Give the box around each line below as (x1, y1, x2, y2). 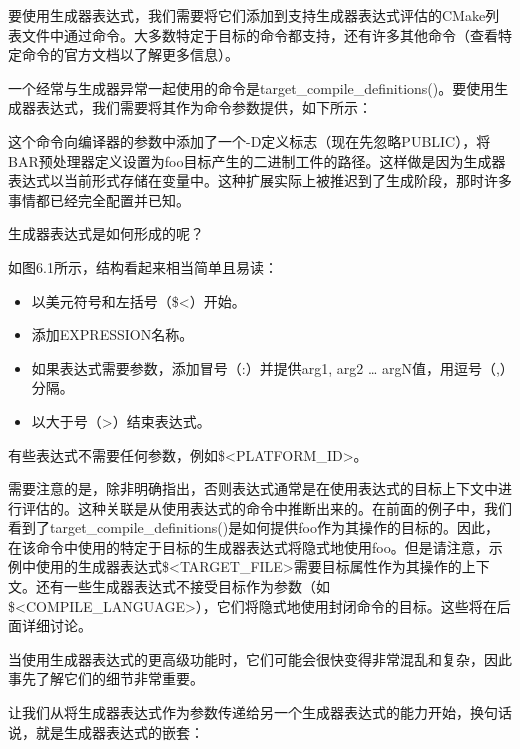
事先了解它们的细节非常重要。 (8, 668, 204, 689)
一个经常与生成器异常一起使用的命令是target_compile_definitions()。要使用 (8, 77, 495, 98)
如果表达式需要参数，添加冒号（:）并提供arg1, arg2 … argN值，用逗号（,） (31, 357, 507, 378)
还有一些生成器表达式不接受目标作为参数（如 (35, 576, 330, 597)
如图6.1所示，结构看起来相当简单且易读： (8, 256, 278, 277)
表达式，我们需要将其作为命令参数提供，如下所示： (35, 97, 372, 118)
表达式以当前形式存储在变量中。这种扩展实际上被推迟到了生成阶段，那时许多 (8, 170, 512, 191)
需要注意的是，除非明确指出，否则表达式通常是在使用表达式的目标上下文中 (8, 478, 498, 499)
